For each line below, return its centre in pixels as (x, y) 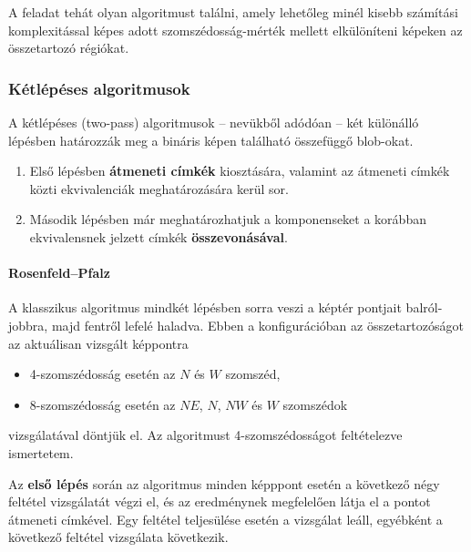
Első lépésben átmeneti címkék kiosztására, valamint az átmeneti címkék (240, 171)
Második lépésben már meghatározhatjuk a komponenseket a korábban (228, 219)
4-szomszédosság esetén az (102, 374)
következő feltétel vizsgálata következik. (118, 537)
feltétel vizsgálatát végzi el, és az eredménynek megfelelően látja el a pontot (220, 501)
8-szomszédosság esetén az (102, 404)
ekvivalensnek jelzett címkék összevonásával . (159, 236)
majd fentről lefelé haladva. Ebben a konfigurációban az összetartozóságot (257, 325)
